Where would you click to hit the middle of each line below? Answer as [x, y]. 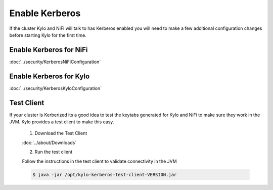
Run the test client [54, 152]
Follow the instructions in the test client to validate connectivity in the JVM [99, 161]
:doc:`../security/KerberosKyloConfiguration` [56, 88]
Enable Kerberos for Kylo [50, 76]
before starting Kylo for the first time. [48, 35]
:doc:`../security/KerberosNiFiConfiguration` [55, 62]
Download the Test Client [61, 133]
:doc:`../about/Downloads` [49, 142]
